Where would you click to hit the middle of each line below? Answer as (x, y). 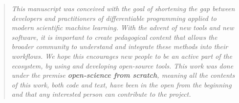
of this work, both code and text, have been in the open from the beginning (121, 84)
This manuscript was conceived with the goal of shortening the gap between (123, 8)
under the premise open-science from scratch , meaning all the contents (123, 75)
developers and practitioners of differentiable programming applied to (114, 18)
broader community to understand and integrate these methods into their (120, 46)
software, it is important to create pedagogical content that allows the (114, 37)
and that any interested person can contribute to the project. (101, 94)
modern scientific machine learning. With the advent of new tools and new (123, 27)
